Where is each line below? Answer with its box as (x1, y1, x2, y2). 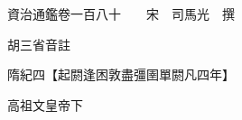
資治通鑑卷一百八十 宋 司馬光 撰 (6, 5, 235, 23)
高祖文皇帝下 (6, 95, 83, 114)
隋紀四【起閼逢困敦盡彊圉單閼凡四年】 (6, 65, 235, 84)
